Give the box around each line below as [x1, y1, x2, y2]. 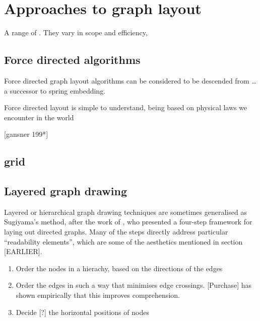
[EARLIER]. [4, 246, 42, 257]
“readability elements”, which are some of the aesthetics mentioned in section [4, 236, 243, 247]
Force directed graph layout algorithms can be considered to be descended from [4, 75, 249, 86]
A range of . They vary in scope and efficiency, [4, 27, 148, 38]
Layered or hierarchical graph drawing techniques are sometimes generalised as [4, 206, 247, 217]
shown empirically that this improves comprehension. [16, 290, 180, 300]
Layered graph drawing [4, 183, 127, 199]
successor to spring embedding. [10, 85, 106, 96]
